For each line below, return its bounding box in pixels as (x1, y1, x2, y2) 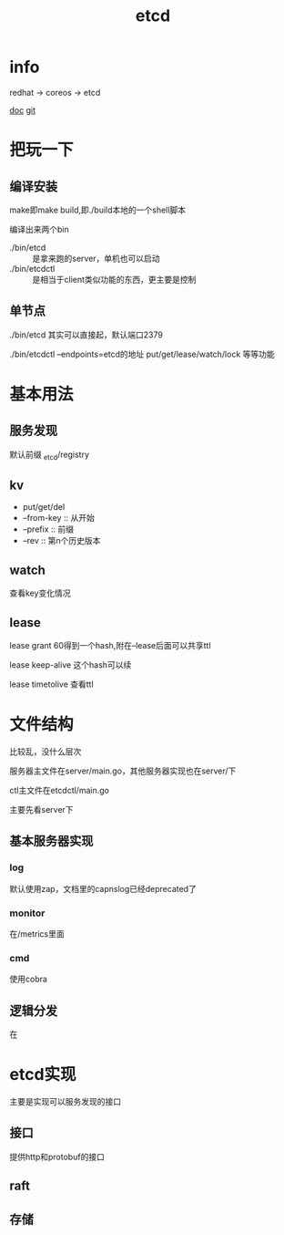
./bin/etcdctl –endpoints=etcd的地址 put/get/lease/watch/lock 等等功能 (9, 348, 275, 359)
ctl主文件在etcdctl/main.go (9, 784, 109, 795)
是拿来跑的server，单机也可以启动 (32, 253, 161, 264)
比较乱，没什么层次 (9, 745, 82, 757)
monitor (9, 907, 46, 919)
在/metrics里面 (9, 928, 66, 939)
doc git (9, 104, 36, 115)
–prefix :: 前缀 (22, 524, 75, 534)
